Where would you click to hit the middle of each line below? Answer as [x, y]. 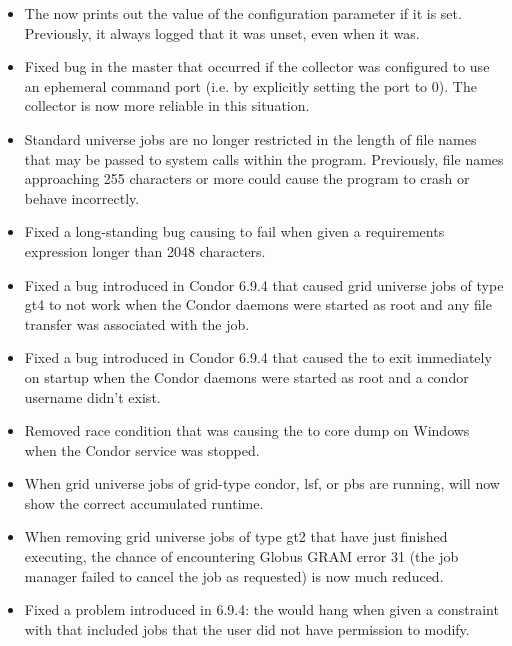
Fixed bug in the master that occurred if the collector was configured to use [257, 66]
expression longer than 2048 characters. [145, 250]
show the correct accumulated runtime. [144, 502]
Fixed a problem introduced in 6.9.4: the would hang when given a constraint [261, 609]
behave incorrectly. [82, 197]
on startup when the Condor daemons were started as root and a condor [246, 376]
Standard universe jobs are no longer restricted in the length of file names [250, 138]
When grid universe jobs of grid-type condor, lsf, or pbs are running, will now [262, 483]
